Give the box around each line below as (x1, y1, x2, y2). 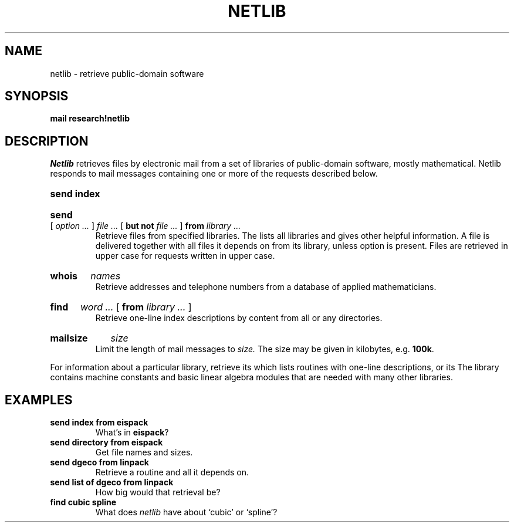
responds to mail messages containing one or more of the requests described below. (50, 168, 378, 179)
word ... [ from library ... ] (80, 301, 192, 313)
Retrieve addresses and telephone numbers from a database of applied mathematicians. (95, 282, 437, 292)
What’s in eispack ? (95, 427, 169, 438)
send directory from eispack (50, 437, 163, 448)
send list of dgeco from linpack (50, 477, 174, 488)
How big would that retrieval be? (95, 487, 221, 498)
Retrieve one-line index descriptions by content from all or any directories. (95, 313, 383, 323)
